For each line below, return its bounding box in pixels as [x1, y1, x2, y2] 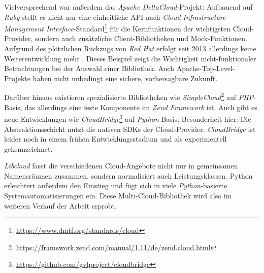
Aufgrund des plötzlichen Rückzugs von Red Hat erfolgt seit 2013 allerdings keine [4, 43, 256, 54]
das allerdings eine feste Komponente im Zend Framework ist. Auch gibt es [24, 101, 257, 112]
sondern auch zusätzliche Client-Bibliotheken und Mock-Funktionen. [35, 33, 247, 44]
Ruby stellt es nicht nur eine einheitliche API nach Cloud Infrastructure [4, 11, 226, 22]
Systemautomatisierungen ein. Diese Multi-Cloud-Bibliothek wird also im [4, 190, 232, 201]
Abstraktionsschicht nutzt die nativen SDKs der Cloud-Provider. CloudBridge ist [4, 123, 256, 134]
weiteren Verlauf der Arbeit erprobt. [4, 200, 117, 211]
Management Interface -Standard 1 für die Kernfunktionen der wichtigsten [4, 22, 231, 33]
